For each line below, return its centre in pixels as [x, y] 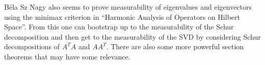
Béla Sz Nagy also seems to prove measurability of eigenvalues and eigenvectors [128, 7]
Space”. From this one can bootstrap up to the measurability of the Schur [119, 27]
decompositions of [32, 46]
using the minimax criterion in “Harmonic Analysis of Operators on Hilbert [122, 17]
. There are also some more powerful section [175, 46]
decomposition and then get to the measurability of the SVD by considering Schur [132, 36]
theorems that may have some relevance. [67, 56]
